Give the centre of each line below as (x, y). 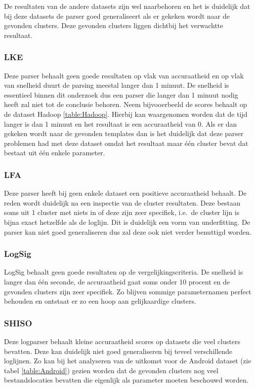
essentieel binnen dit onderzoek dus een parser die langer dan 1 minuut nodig (121, 94)
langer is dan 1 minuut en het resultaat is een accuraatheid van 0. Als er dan (121, 123)
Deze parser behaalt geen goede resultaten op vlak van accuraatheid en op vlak (124, 75)
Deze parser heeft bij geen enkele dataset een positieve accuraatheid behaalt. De (125, 193)
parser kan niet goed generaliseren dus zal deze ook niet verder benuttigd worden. (128, 231)
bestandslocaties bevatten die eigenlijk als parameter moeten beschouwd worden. (126, 380)
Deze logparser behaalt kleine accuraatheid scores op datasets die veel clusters (122, 341)
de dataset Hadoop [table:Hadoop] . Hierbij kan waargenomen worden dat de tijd (126, 114)
